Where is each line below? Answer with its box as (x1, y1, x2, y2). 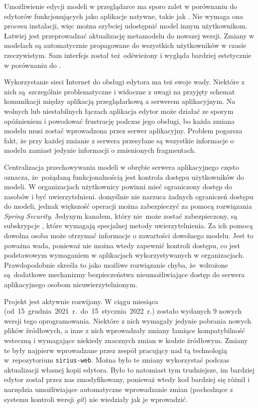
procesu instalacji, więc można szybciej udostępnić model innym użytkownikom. (4, 20, 248, 31)
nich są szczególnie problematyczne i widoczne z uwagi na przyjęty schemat (4, 86, 235, 96)
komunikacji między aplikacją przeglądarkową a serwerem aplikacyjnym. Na (4, 96, 236, 106)
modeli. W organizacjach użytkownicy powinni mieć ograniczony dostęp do (4, 181, 232, 192)
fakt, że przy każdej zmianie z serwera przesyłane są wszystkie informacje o (4, 135, 234, 145)
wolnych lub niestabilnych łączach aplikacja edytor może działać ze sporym (4, 105, 234, 116)
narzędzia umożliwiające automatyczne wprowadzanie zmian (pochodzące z (4, 384, 233, 395)
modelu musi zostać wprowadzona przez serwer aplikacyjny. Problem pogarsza (4, 125, 243, 136)
